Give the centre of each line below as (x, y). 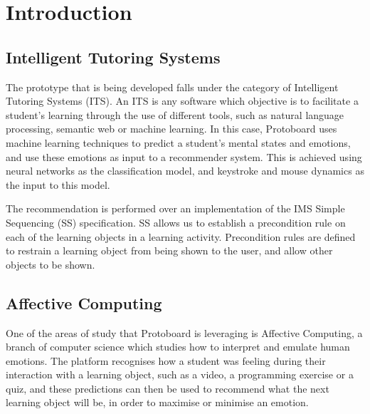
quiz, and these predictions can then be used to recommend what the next (168, 388)
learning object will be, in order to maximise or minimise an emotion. (157, 402)
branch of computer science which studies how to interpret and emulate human (178, 347)
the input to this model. (58, 184)
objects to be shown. (51, 264)
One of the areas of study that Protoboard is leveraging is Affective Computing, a (184, 332)
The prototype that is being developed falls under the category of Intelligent (172, 87)
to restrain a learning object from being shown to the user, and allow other (169, 250)
